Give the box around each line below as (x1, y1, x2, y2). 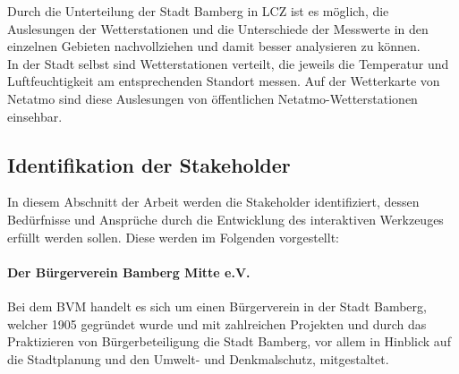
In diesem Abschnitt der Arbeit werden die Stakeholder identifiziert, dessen (7, 192, 420, 211)
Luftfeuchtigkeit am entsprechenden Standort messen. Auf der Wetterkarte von (7, 72, 440, 90)
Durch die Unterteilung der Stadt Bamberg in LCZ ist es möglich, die (7, 2, 389, 20)
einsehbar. (7, 106, 63, 125)
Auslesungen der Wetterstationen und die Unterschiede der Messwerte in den (7, 19, 429, 38)
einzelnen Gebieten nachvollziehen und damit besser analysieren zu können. (7, 37, 421, 55)
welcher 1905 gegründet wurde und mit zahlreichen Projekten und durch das (7, 314, 427, 333)
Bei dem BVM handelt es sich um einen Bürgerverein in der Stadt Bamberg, (7, 296, 427, 315)
